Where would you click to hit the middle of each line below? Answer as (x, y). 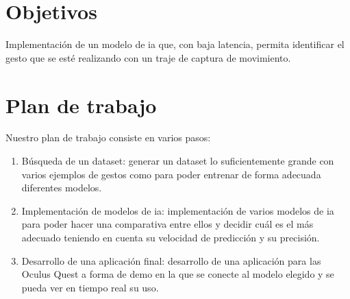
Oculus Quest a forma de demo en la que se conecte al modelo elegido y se (178, 274)
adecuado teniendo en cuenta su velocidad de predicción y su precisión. (171, 237)
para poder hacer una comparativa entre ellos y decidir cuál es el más (167, 224)
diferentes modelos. (62, 188)
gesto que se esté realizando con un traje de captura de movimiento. (148, 57)
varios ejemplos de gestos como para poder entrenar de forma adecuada (171, 174)
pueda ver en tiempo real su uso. (90, 287)
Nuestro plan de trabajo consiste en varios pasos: (108, 137)
